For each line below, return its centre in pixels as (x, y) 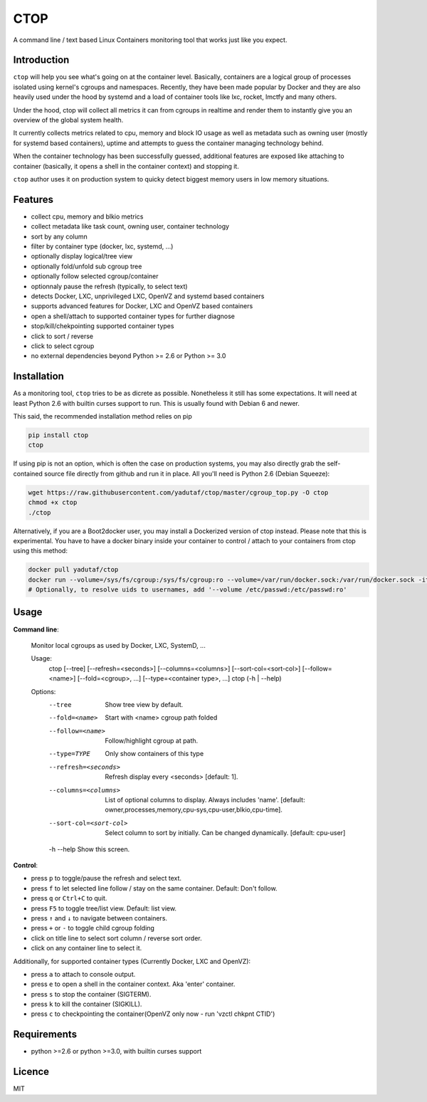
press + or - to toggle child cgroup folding (93, 928)
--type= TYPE (69, 754)
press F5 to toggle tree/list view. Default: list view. (104, 908)
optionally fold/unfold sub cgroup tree (86, 266)
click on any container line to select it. (86, 948)
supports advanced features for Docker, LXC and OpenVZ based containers (142, 306)
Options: (43, 691)
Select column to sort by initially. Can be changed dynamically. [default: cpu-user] (225, 833)
